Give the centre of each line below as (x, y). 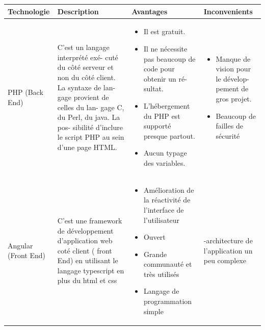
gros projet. (234, 98)
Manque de (233, 58)
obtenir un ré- (165, 78)
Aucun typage (165, 153)
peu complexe (225, 260)
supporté (157, 126)
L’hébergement (167, 105)
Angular (20, 245)
